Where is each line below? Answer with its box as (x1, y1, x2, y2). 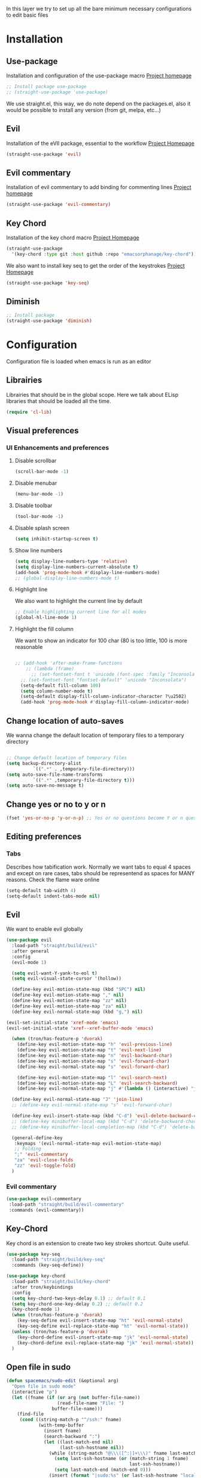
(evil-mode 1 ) (11, 959, 47, 966)
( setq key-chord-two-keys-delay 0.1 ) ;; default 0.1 (11, 1295, 146, 1301)
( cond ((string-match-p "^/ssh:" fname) (19, 1417, 121, 1423)
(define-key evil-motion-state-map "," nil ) (11, 992, 124, 999)
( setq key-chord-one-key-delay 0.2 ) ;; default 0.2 (11, 1301, 144, 1307)
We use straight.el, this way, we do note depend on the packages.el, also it (6, 100, 191, 107)
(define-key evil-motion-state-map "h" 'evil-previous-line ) (17, 1042, 172, 1048)
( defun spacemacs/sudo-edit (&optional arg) (6, 1378, 119, 1384)
